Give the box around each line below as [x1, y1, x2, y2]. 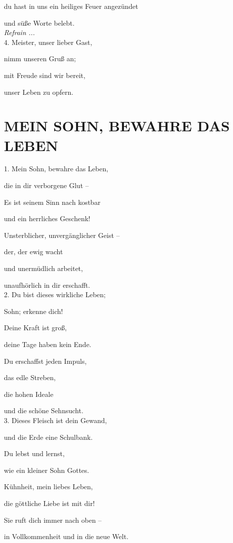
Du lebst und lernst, [4, 448, 65, 459]
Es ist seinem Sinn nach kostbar [4, 196, 101, 207]
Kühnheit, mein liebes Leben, [4, 481, 93, 492]
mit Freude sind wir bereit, [4, 70, 85, 80]
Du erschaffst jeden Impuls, [4, 355, 87, 366]
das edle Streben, [4, 372, 56, 383]
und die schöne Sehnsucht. [4, 405, 83, 416]
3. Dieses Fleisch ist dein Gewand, [4, 415, 107, 425]
